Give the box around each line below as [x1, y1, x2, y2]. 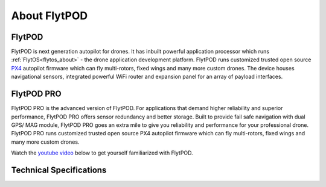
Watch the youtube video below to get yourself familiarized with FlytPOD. [11, 149, 193, 156]
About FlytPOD [11, 9, 88, 22]
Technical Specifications [11, 165, 107, 175]
